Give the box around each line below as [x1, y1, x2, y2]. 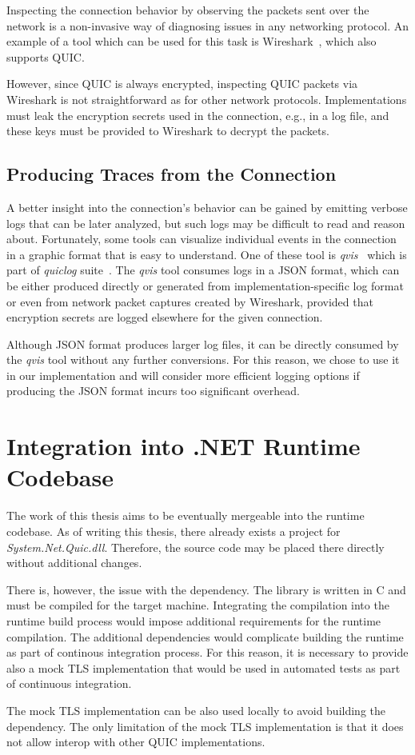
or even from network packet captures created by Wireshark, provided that [6, 293, 373, 310]
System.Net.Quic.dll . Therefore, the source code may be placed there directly [6, 538, 385, 555]
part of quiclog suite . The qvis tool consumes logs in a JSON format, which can [6, 262, 400, 278]
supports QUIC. [6, 48, 85, 65]
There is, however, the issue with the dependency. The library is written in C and [6, 581, 406, 597]
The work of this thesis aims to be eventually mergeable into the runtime [6, 507, 365, 524]
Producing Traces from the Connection [6, 162, 337, 186]
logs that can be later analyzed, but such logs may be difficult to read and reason [6, 214, 405, 231]
